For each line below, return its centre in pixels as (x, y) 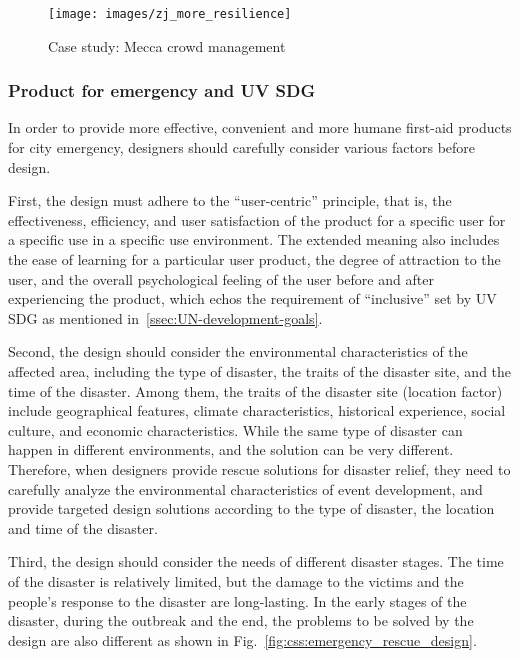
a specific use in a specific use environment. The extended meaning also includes (254, 239)
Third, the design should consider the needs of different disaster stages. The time (256, 561)
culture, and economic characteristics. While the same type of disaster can (235, 429)
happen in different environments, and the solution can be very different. (231, 449)
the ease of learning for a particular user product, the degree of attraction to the (254, 259)
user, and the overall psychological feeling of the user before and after (221, 278)
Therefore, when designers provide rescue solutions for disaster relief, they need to (259, 468)
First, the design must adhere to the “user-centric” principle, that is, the (230, 200)
